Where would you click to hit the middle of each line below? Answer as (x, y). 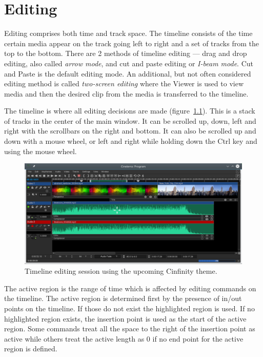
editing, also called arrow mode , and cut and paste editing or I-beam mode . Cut (129, 63)
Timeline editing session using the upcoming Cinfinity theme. (121, 271)
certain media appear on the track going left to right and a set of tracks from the (131, 43)
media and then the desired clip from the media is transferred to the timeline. (126, 93)
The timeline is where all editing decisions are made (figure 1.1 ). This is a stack (130, 111)
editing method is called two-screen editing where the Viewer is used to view (124, 83)
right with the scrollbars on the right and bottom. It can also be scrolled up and (130, 131)
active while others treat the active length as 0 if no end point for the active (124, 338)
